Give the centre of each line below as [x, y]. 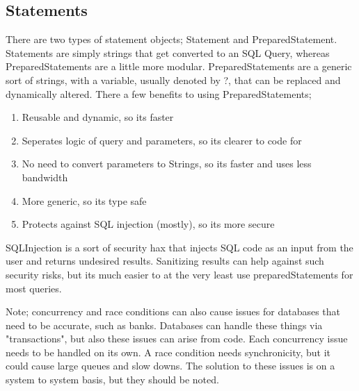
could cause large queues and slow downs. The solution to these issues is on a [170, 366]
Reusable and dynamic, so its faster [98, 117]
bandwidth [45, 177]
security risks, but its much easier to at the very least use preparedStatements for [179, 274]
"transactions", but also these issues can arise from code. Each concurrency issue [177, 339]
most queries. [34, 288]
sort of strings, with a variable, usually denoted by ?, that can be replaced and [173, 80]
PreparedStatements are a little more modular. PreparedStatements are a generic [179, 66]
